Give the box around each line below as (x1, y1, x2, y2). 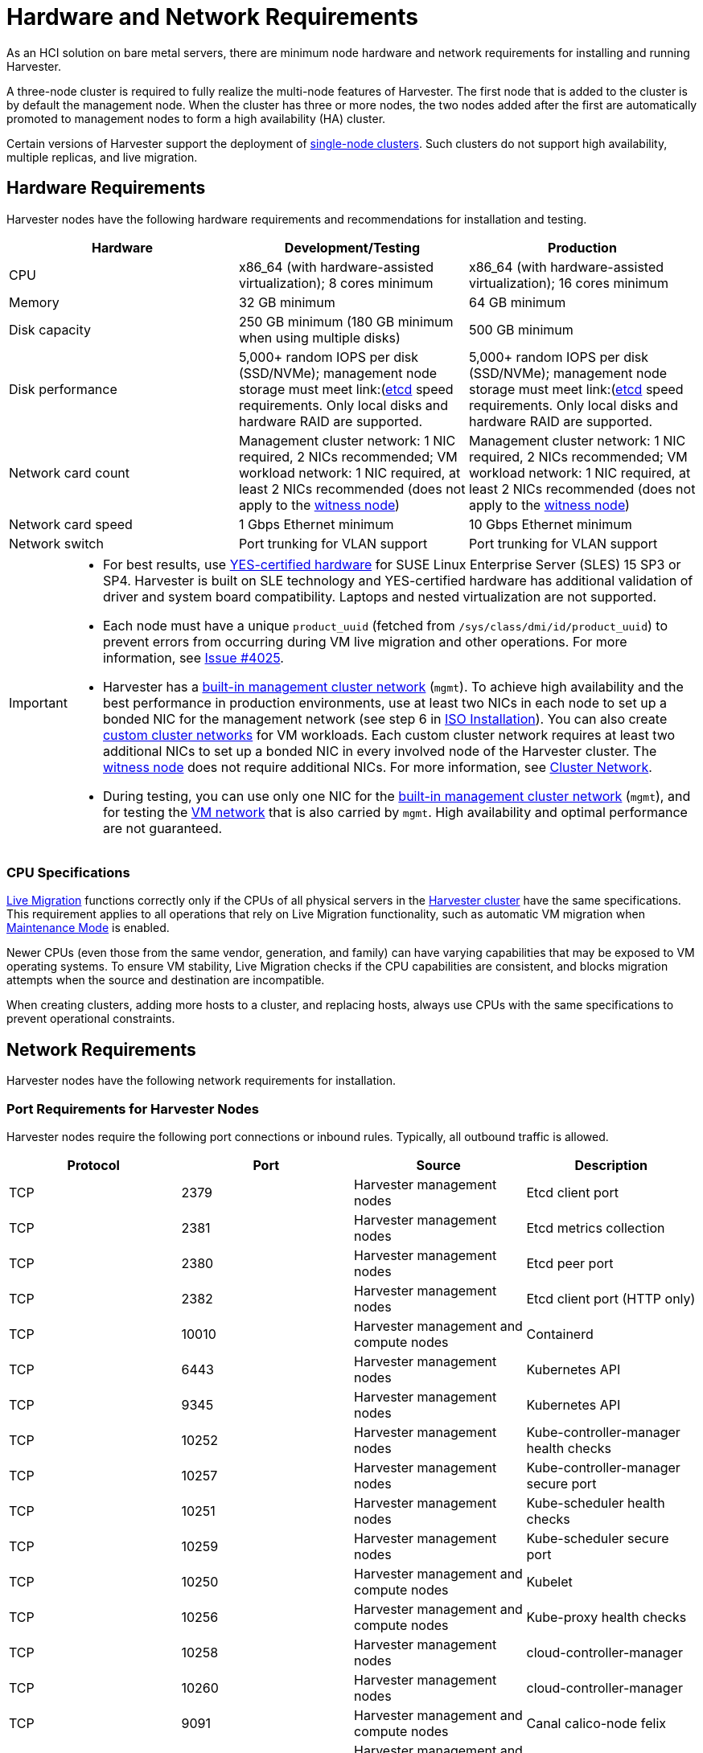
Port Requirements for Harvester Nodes (6, 1100, 259, 1117)
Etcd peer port (526, 1254, 614, 1271)
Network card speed (9, 515, 133, 532)
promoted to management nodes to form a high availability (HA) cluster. (6, 111, 386, 125)
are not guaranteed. (102, 819, 223, 836)
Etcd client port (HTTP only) (526, 1290, 696, 1307)
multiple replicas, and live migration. (6, 150, 198, 164)
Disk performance (9, 380, 117, 397)
